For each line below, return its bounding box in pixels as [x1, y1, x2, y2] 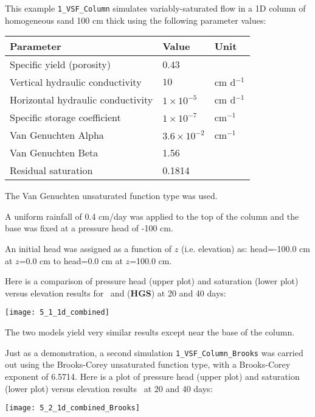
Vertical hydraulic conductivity [10, 75, 142, 89]
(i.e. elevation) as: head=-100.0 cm [181, 242, 310, 255]
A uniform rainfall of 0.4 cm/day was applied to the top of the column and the [5, 209, 299, 222]
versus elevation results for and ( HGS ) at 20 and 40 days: [5, 286, 226, 299]
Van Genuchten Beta [10, 145, 99, 160]
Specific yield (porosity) [10, 57, 111, 72]
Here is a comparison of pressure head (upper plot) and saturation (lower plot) [5, 275, 299, 287]
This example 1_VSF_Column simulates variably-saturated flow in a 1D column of [5, 2, 306, 14]
